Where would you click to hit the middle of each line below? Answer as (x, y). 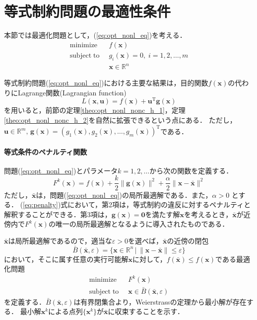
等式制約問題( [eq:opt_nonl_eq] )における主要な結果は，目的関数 (106, 83)
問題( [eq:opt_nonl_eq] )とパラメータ (61, 170)
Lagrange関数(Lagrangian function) (72, 92)
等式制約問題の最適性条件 (88, 11)
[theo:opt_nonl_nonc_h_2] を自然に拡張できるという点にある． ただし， (120, 120)
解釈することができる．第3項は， (58, 214)
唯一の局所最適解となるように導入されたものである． (142, 224)
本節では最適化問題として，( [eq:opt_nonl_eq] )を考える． (95, 35)
